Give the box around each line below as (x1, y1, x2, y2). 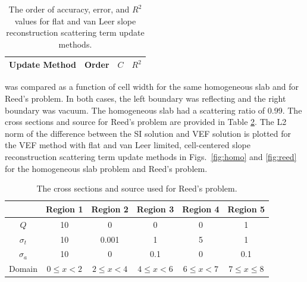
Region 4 (182, 202, 220, 215)
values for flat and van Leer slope (14, 14, 136, 27)
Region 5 (227, 202, 265, 215)
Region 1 (46, 202, 83, 215)
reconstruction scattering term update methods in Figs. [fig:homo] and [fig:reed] (5, 151, 297, 163)
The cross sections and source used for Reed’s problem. (36, 182, 237, 195)
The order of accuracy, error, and (8, 3, 130, 15)
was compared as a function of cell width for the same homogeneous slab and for (5, 80, 299, 93)
